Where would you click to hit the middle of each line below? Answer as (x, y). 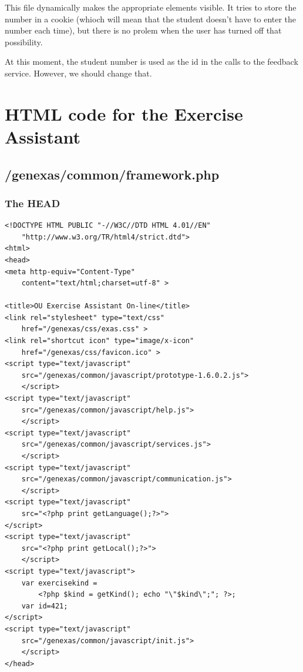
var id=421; (45, 606)
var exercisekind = (59, 583)
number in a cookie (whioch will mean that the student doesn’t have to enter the (151, 19)
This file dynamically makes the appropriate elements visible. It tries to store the (151, 7)
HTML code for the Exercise (124, 113)
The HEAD (33, 203)
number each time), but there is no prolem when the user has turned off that (143, 30)
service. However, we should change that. (78, 73)
